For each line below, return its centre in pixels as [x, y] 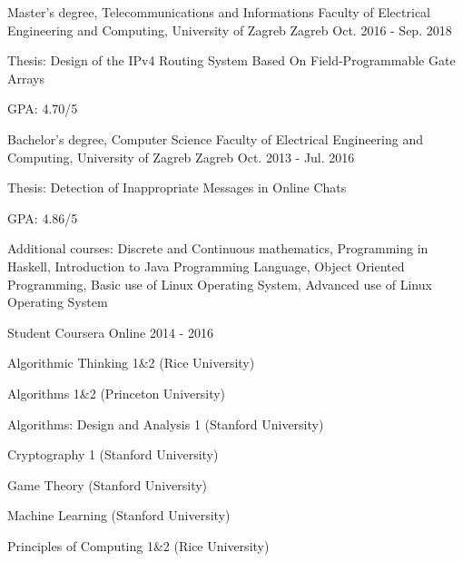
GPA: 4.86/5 [43, 217]
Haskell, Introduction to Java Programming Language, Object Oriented [206, 266]
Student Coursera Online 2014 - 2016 [110, 332]
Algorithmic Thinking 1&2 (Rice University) [131, 363]
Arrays [26, 78]
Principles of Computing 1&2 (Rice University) [138, 545]
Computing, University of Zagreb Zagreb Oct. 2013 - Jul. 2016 [181, 157]
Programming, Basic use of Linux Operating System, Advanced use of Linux [220, 284]
